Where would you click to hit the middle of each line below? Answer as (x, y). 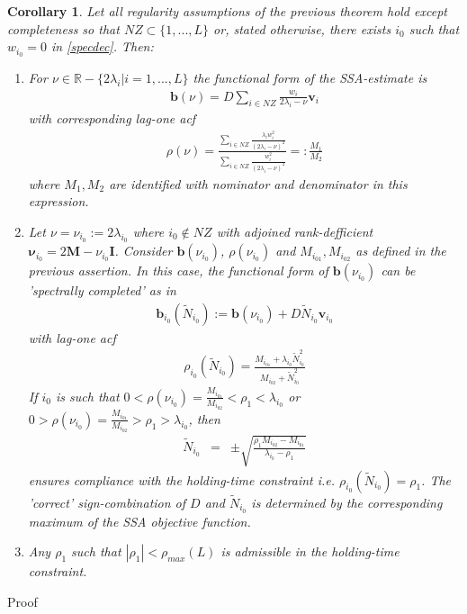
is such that (88, 396)
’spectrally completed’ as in (102, 290)
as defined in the (401, 251)
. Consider (144, 251)
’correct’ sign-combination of (107, 502)
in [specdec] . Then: (102, 46)
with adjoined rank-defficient (295, 231)
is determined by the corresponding (347, 502)
